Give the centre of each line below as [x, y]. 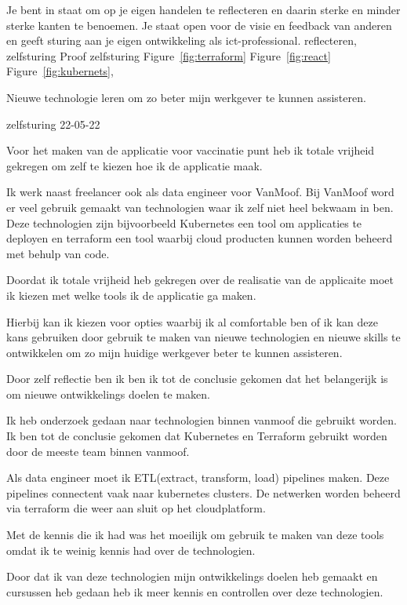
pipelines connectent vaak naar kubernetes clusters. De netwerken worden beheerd [203, 492]
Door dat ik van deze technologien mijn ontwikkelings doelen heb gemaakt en [192, 576]
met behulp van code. [58, 253]
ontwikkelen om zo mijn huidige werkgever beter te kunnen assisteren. [174, 352]
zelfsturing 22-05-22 [53, 124]
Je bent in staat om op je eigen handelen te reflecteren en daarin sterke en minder [203, 9]
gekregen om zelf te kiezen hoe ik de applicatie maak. [134, 165]
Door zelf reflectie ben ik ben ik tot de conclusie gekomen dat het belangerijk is [197, 379]
